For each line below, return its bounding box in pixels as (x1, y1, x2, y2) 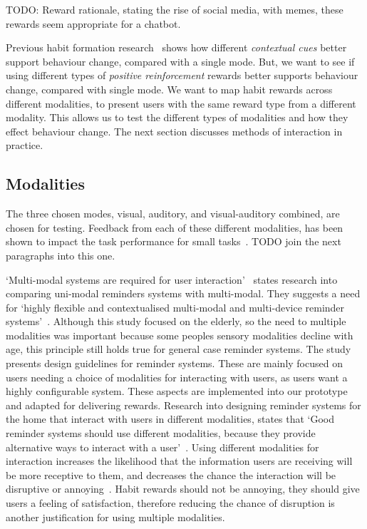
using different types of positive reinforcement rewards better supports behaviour (6, 68, 358, 83)
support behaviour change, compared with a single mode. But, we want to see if (6, 53, 355, 68)
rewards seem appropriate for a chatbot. (6, 16, 181, 31)
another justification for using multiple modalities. (6, 509, 225, 524)
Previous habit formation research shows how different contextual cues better (6, 40, 347, 55)
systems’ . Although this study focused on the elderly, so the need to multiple (6, 314, 346, 329)
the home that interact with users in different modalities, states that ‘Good (6, 411, 335, 426)
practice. (6, 138, 43, 153)
